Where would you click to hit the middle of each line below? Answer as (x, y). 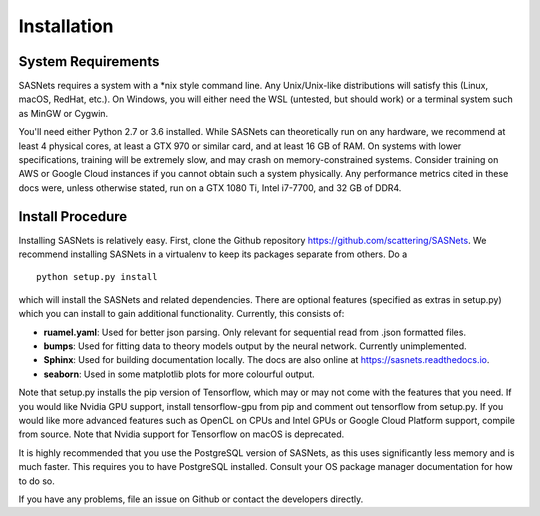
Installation (66, 26)
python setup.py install (97, 277)
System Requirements (89, 61)
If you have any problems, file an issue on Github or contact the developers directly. (191, 499)
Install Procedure (73, 216)
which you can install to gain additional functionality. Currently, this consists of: (181, 314)
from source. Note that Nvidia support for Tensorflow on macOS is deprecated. (181, 434)
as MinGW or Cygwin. (63, 113)
